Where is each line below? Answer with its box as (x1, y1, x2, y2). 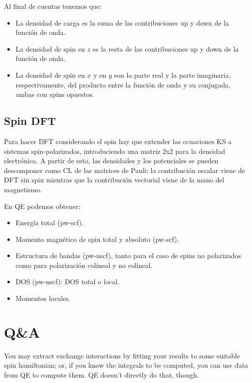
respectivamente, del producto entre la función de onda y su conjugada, (15, 79, 231, 89)
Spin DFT (4, 113, 56, 128)
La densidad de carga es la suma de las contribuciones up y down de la (15, 17, 229, 28)
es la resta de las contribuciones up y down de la (92, 43, 239, 54)
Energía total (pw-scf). (15, 217, 84, 228)
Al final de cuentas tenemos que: (4, 1, 102, 11)
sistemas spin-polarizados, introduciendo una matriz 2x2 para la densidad (4, 146, 225, 156)
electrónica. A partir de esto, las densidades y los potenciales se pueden (4, 155, 219, 166)
